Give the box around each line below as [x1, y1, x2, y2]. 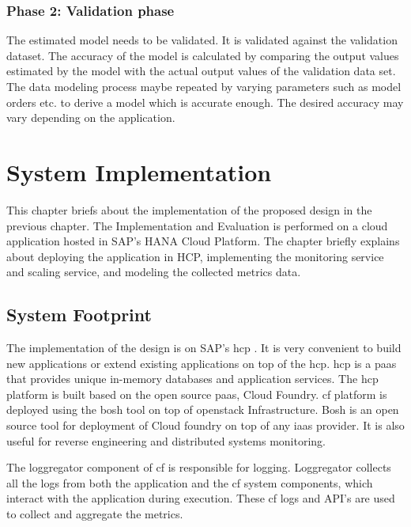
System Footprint [6, 302, 152, 327]
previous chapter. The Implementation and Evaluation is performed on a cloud [6, 217, 388, 233]
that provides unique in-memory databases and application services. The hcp [6, 370, 379, 387]
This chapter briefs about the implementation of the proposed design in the [6, 201, 372, 218]
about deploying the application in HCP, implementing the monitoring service [6, 248, 384, 264]
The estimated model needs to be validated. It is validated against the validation [6, 32, 398, 48]
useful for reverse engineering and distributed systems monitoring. [6, 432, 326, 449]
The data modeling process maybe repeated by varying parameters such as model [6, 78, 402, 94]
